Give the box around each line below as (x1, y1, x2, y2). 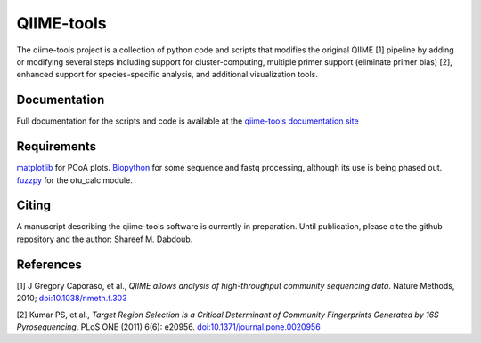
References (16, 257, 82, 272)
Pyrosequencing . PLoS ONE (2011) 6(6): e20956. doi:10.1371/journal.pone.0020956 (16, 321, 321, 332)
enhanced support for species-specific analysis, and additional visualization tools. (16, 69, 318, 80)
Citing (16, 198, 51, 213)
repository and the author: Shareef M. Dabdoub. (16, 234, 193, 244)
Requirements (16, 139, 97, 155)
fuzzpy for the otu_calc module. (16, 174, 133, 186)
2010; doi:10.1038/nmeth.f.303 (16, 293, 128, 304)
